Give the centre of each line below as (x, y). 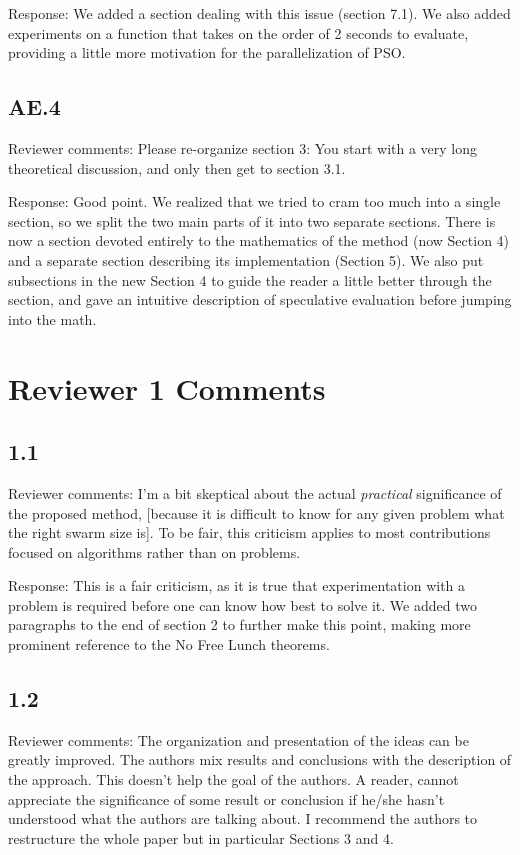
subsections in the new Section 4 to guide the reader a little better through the (250, 279)
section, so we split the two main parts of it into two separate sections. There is (252, 220)
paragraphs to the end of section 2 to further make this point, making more (239, 624)
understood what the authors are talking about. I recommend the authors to (243, 818)
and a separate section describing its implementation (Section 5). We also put (246, 259)
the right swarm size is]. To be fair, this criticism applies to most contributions (249, 532)
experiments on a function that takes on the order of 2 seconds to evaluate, (238, 32)
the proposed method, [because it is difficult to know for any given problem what (256, 512)
